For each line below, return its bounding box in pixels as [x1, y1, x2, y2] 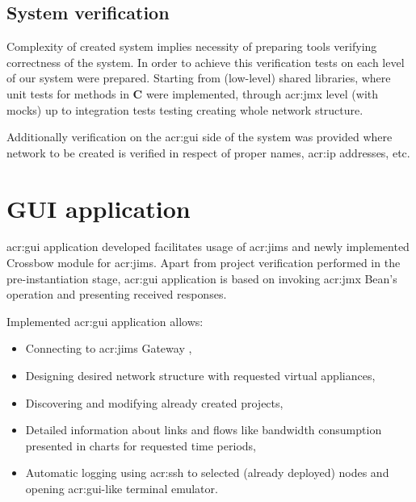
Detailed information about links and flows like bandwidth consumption [25, 421, 382, 438]
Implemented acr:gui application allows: [6, 312, 204, 329]
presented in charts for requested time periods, [25, 437, 256, 454]
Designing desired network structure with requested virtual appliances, [25, 367, 376, 384]
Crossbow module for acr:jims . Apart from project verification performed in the [6, 254, 401, 271]
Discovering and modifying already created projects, [25, 394, 284, 411]
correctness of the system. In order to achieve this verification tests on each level [6, 53, 405, 70]
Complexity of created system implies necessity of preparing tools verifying [6, 38, 377, 55]
